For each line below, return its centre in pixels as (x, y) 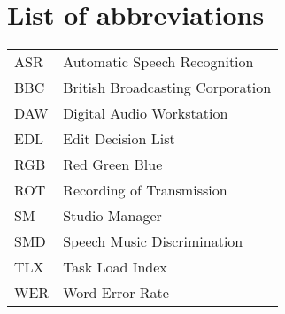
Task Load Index (115, 267)
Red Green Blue (113, 165)
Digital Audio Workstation (146, 113)
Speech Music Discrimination (153, 241)
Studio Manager (112, 216)
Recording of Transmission (145, 190)
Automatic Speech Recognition (158, 62)
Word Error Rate (116, 293)
